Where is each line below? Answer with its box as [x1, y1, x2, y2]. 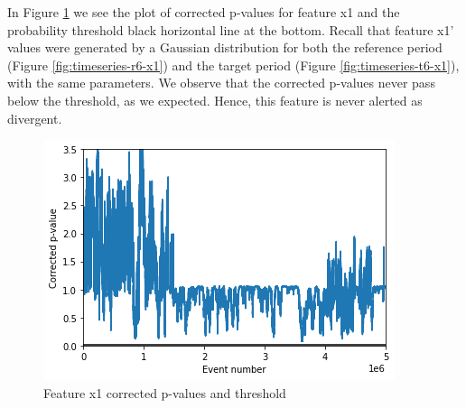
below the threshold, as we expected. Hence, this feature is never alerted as [7, 90, 423, 109]
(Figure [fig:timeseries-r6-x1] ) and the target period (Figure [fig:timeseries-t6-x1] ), [7, 55, 460, 74]
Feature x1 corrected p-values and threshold [43, 383, 286, 402]
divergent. [7, 108, 62, 127]
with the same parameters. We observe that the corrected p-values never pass [7, 73, 435, 92]
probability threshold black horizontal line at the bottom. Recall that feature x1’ [7, 20, 454, 39]
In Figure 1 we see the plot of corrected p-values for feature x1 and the [7, 3, 400, 21]
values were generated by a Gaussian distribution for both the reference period [7, 38, 443, 57]
